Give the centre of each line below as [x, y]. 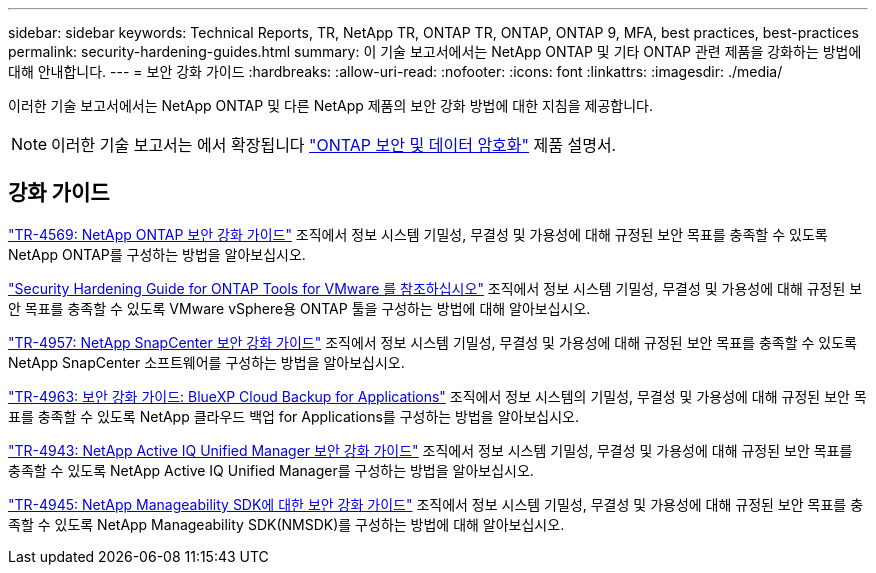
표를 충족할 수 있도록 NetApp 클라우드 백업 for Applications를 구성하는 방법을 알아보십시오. [294, 416]
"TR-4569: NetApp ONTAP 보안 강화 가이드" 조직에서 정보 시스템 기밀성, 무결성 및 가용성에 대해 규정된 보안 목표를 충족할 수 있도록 [418, 234]
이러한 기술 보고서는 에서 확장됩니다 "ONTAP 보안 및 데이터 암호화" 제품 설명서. [334, 145]
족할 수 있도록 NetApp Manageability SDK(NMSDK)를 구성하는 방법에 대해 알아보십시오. [286, 524]
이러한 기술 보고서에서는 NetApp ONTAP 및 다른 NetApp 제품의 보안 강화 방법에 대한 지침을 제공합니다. [330, 105]
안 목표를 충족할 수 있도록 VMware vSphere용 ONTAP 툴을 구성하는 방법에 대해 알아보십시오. [299, 308]
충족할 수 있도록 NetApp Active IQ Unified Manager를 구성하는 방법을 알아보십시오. [271, 470]
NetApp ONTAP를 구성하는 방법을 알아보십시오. [157, 254]
